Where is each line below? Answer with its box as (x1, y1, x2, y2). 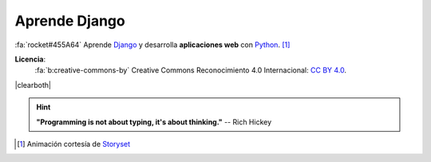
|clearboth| (14, 80, 52, 89)
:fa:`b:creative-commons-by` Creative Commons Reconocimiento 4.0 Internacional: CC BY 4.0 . (34, 65, 347, 75)
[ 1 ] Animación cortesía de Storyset (17, 139, 131, 148)
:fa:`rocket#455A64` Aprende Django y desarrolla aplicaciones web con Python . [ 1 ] (14, 40, 291, 49)
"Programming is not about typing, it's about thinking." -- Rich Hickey (36, 117, 272, 127)
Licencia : (14, 54, 46, 64)
